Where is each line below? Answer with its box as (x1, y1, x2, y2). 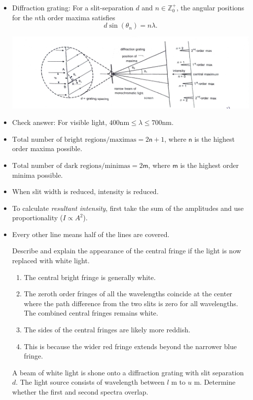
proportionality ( (12, 212, 63, 223)
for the (12, 12, 33, 22)
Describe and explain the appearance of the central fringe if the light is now (12, 245, 241, 256)
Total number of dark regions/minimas (12, 162, 130, 169)
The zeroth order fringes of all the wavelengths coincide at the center (24, 288, 232, 299)
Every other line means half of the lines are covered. (12, 229, 170, 239)
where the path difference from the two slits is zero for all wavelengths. (24, 298, 238, 308)
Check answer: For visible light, (12, 117, 107, 127)
